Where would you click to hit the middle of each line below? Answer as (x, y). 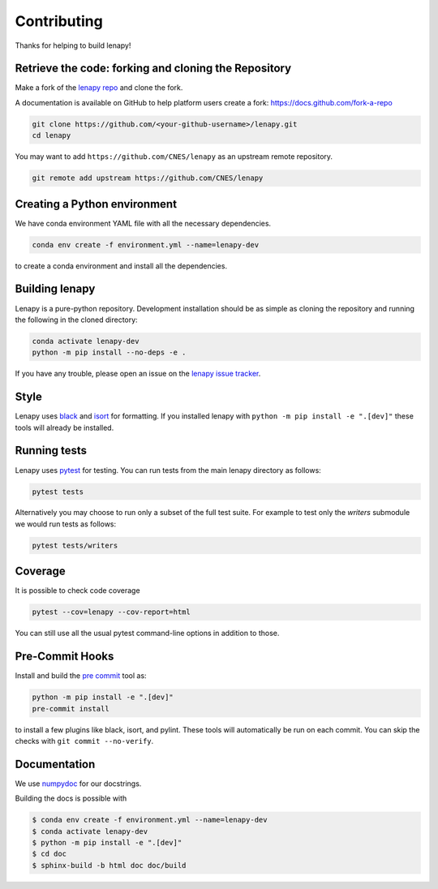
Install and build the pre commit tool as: (81, 676)
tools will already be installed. (64, 427)
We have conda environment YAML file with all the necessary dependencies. (143, 223)
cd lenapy (52, 135)
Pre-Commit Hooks (64, 657)
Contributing (59, 21)
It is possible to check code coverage (78, 591)
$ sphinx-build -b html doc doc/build (109, 865)
